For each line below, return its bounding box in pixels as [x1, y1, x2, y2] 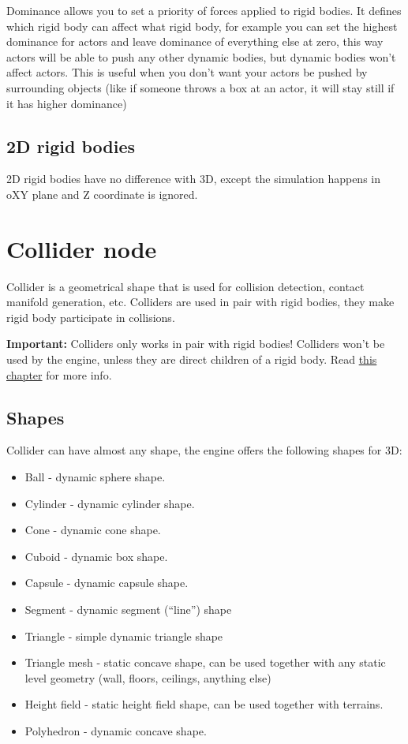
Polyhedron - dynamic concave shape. [24, 722, 207, 738]
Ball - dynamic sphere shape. [24, 469, 166, 485]
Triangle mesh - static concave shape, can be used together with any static [24, 654, 386, 671]
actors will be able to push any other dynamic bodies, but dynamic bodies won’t [6, 48, 396, 65]
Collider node [6, 232, 157, 264]
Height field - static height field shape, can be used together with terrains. [24, 696, 384, 712]
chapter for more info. [6, 366, 112, 383]
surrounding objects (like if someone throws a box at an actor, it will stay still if [6, 79, 395, 95]
